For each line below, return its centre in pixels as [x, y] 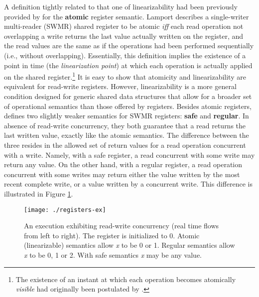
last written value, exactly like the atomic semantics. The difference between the [127, 135]
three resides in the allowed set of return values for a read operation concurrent [125, 145]
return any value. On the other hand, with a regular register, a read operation [123, 164]
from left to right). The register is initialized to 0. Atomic [112, 235]
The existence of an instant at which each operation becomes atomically [126, 279]
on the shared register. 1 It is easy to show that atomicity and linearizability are [125, 76]
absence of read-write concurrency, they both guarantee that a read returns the [125, 125]
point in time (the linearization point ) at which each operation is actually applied [128, 65]
